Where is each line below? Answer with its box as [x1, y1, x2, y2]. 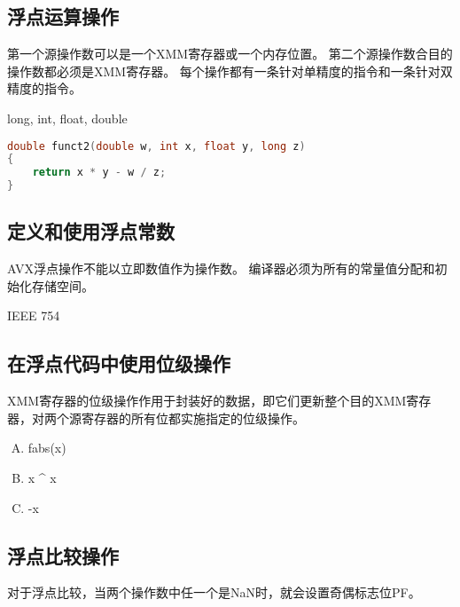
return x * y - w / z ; [32, 166, 167, 179]
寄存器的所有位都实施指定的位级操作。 [81, 408, 305, 427]
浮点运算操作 [7, 3, 119, 30]
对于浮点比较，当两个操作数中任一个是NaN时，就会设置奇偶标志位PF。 [7, 583, 421, 602]
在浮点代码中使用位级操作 [7, 350, 230, 377]
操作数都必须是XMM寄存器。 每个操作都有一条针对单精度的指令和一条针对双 [7, 61, 453, 80]
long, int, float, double [7, 108, 128, 127]
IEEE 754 [7, 306, 60, 325]
